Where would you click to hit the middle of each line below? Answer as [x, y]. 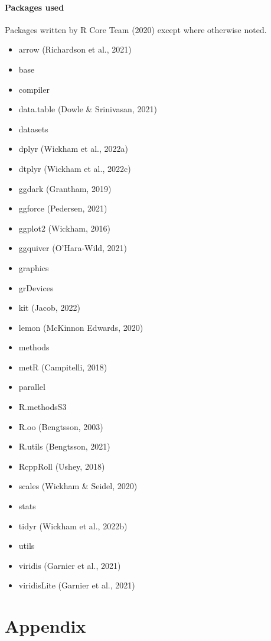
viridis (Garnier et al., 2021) [70, 565]
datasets [33, 128]
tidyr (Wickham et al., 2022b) [73, 526]
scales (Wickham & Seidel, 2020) [78, 486]
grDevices [36, 287]
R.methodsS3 [43, 407]
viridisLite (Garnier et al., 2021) [77, 585]
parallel [32, 387]
